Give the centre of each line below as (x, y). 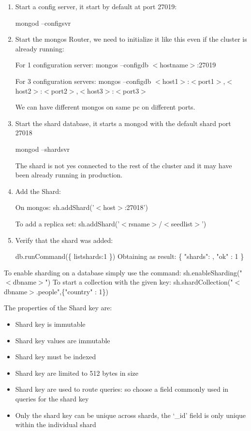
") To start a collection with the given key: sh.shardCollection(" (139, 282)
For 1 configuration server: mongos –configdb (82, 65)
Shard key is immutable (50, 324)
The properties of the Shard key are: (58, 308)
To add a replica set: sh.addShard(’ (67, 223)
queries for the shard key (52, 399)
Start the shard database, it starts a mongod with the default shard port (123, 123)
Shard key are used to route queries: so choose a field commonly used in (122, 389)
